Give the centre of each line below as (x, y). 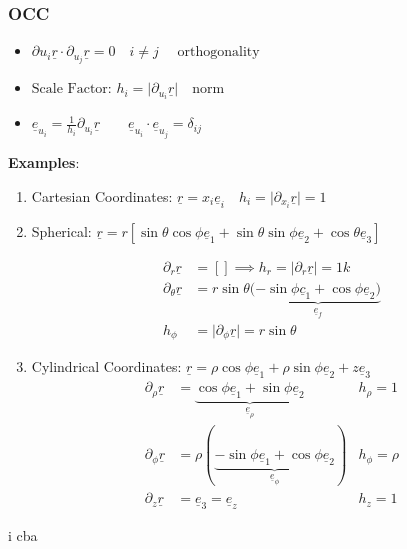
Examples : (44, 162)
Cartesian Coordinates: (102, 195)
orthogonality (218, 52)
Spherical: (61, 230)
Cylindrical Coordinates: (106, 366)
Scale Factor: (71, 89)
